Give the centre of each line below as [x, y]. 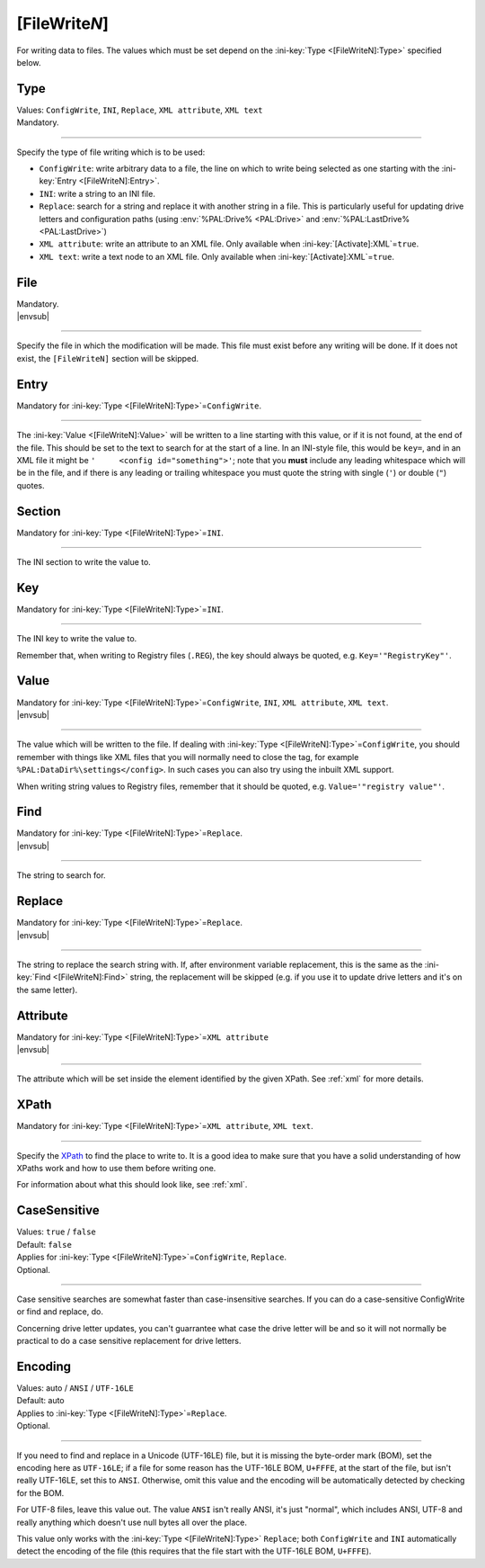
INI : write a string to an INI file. [97, 193]
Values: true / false [56, 1232]
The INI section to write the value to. [84, 561]
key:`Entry [58, 181]
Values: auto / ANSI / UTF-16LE [75, 1388]
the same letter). [47, 990]
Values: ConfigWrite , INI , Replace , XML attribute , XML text [140, 110]
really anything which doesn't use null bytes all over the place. [132, 1522]
